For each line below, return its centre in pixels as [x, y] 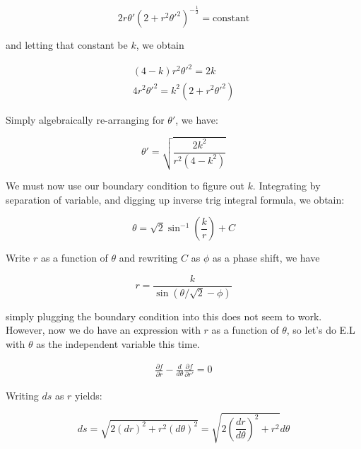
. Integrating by [286, 186]
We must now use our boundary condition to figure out [125, 186]
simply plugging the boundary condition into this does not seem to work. [164, 316]
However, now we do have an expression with [103, 330]
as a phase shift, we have [266, 258]
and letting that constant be [67, 45]
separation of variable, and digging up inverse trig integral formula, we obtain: [175, 199]
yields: [89, 395]
